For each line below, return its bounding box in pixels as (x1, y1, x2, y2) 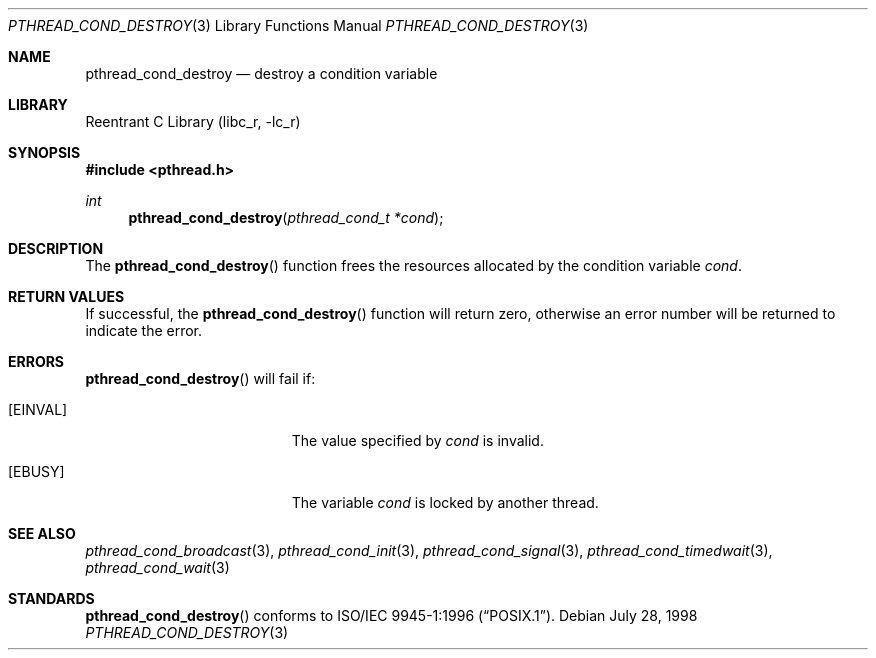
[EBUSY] (8, 463, 65, 480)
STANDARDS (8, 590, 95, 607)
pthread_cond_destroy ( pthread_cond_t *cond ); (128, 209, 444, 226)
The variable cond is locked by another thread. (291, 494, 599, 511)
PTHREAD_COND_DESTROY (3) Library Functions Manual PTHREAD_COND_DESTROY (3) (8, 17, 589, 34)
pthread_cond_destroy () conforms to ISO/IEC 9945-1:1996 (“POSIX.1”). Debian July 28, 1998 (85, 607, 698, 624)
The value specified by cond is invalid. (291, 432, 544, 449)
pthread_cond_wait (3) (85, 559, 230, 576)
